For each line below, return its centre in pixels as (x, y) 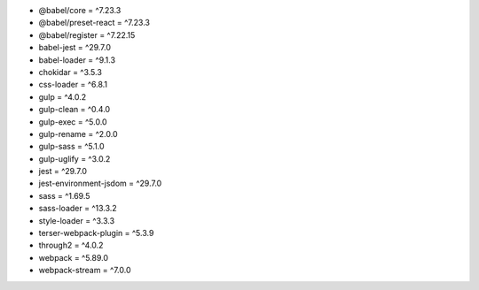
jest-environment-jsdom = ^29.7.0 (100, 183)
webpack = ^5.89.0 (74, 257)
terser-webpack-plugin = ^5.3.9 (96, 233)
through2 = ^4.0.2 (71, 245)
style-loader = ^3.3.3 (77, 220)
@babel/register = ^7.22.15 (87, 34)
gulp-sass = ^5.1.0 (71, 147)
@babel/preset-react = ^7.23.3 (94, 23)
